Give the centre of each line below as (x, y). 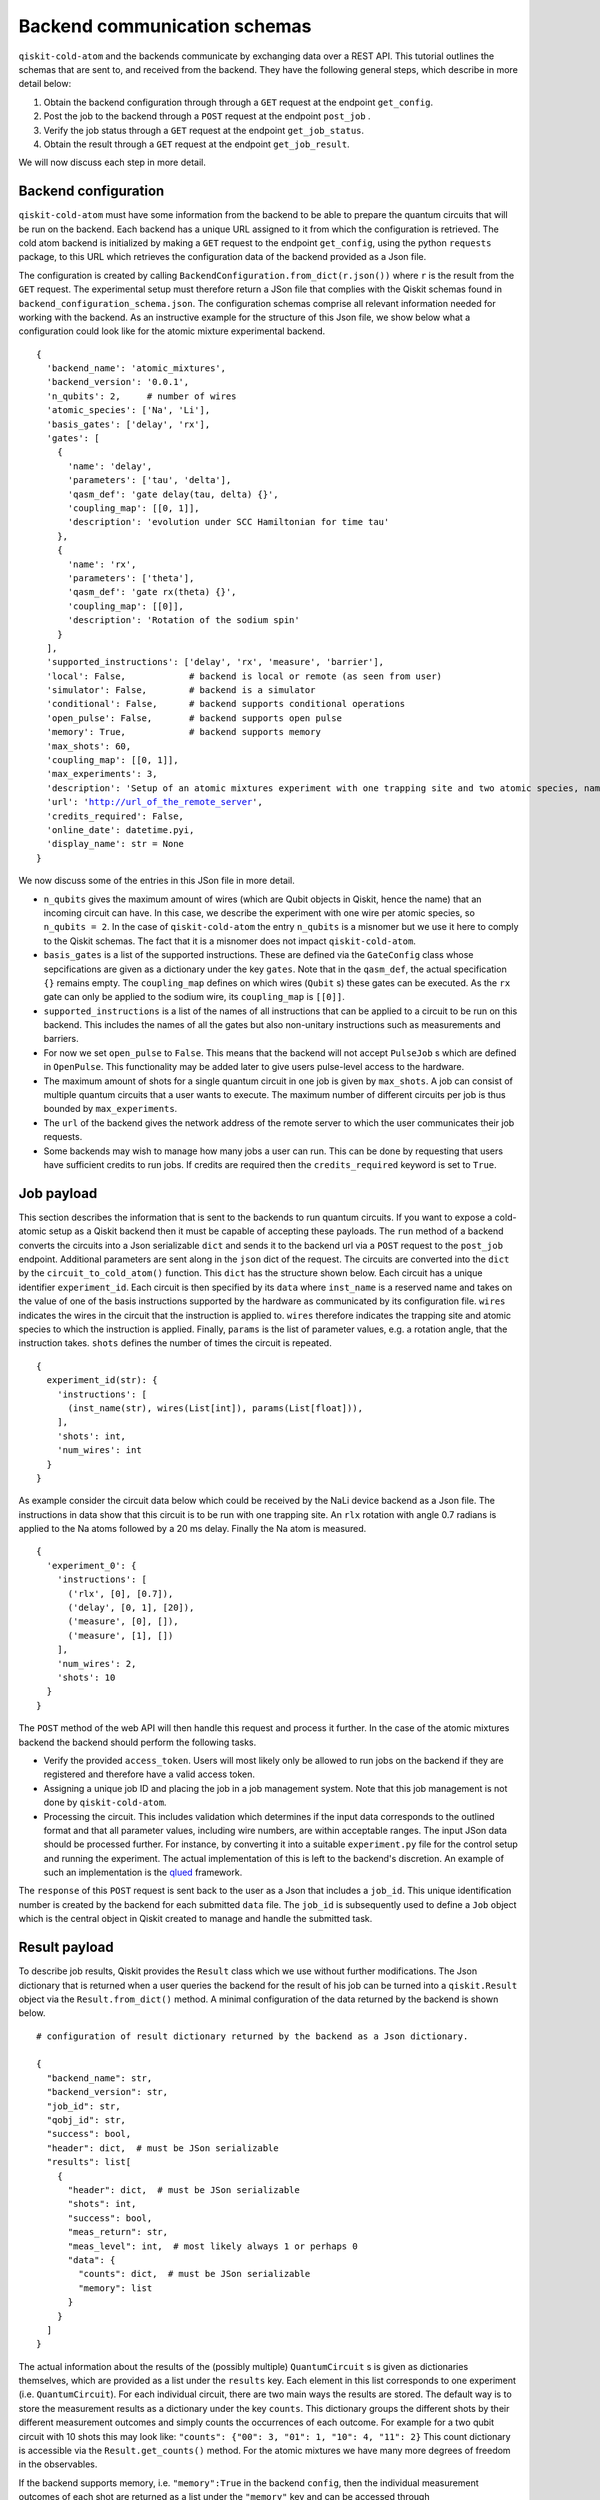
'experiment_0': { (91, 1565)
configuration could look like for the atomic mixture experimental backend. (172, 331)
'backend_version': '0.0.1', (118, 382)
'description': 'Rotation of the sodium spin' (183, 620)
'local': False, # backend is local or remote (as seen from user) (244, 676)
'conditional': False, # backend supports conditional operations (226, 704)
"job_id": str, (83, 2106)
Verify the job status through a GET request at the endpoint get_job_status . (204, 130)
